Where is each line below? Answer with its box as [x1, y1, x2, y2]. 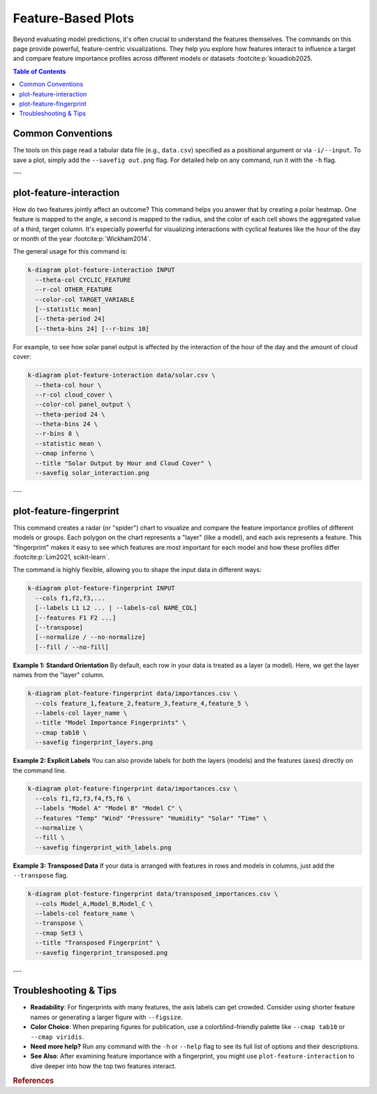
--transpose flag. [13, 871, 68, 880]
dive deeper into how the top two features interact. [30, 1062, 177, 1070]
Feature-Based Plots [13, 10, 135, 26]
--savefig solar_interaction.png [35, 469, 149, 477]
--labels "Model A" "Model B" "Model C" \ [35, 804, 183, 812]
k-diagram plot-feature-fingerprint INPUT [27, 584, 175, 592]
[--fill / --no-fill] [35, 643, 110, 651]
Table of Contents [13, 67, 66, 75]
